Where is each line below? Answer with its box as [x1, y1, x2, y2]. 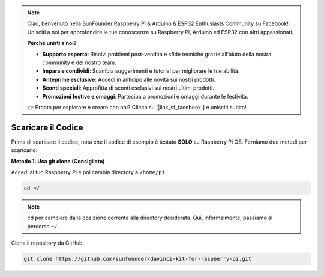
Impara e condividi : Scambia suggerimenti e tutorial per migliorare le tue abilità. [42, 67, 240, 75]
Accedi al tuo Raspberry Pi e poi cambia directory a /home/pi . [11, 168, 167, 175]
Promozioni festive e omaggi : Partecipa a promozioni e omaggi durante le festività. [42, 93, 248, 100]
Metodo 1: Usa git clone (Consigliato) [11, 157, 105, 165]
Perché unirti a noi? [27, 40, 77, 47]
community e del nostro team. [42, 59, 116, 66]
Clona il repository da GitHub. [11, 239, 84, 246]
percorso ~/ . [27, 222, 59, 230]
